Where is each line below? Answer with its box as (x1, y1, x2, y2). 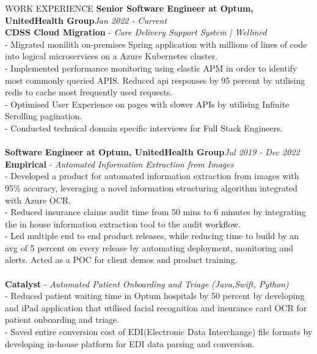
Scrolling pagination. (5, 109, 82, 122)
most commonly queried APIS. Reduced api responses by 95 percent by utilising (5, 73, 305, 86)
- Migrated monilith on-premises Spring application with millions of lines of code (5, 37, 307, 50)
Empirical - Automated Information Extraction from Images (5, 157, 234, 170)
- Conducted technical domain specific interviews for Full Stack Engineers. (5, 121, 283, 134)
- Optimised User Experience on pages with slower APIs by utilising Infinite (5, 97, 290, 110)
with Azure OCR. (5, 193, 71, 206)
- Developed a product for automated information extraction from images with (5, 169, 299, 182)
